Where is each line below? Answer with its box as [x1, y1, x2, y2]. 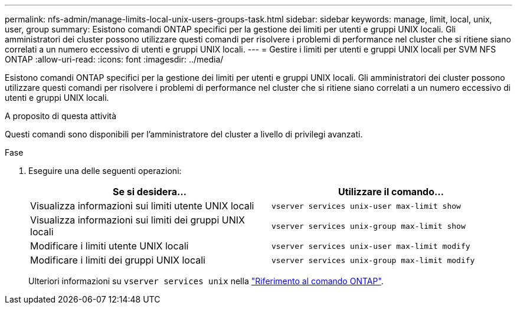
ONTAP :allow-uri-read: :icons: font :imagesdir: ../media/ [5, 54, 224, 64]
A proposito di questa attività [5, 111, 117, 121]
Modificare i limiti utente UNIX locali [30, 240, 189, 252]
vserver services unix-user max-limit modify [271, 241, 470, 251]
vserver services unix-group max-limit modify [271, 255, 475, 265]
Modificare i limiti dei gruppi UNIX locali [30, 254, 205, 266]
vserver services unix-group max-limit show [271, 221, 466, 231]
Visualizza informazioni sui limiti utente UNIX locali [30, 200, 254, 212]
